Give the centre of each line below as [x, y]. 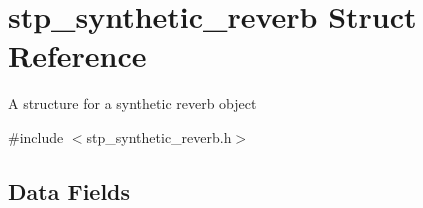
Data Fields [69, 190]
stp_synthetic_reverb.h [159, 136]
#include [36, 136]
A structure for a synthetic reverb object [132, 103]
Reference [77, 55]
